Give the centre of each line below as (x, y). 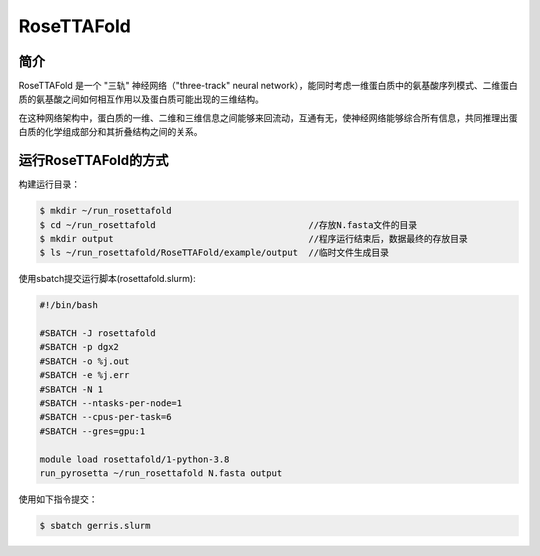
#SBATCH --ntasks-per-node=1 (111, 403)
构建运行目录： (49, 184)
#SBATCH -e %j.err (84, 375)
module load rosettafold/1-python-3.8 (134, 459)
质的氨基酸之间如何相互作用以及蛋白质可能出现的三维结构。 (141, 99)
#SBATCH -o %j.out (84, 361)
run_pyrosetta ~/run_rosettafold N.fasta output (161, 473)
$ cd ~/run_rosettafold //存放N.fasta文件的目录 (228, 224)
